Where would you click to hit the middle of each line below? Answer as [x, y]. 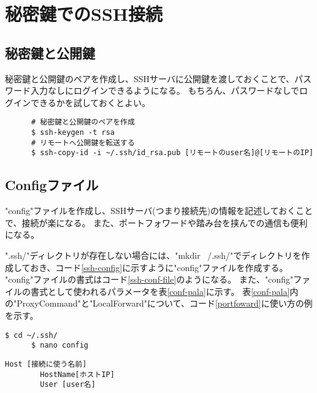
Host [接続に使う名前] [46, 364]
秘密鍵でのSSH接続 [84, 14]
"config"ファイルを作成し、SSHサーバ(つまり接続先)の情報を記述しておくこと [159, 211]
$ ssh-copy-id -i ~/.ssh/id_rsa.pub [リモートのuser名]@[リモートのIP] [172, 153]
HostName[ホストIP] [77, 374]
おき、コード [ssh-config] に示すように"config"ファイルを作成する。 [159, 267]
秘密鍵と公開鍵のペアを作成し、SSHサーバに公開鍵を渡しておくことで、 [150, 78]
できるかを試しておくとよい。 [90, 102]
